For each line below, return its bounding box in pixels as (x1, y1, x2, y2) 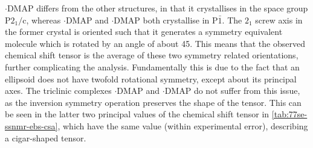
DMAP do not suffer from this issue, (164, 84, 300, 97)
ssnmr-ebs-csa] (5, 119, 58, 132)
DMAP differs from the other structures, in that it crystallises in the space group (7, 2, 308, 14)
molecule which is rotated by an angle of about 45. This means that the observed (5, 37, 305, 49)
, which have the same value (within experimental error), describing (57, 119, 308, 132)
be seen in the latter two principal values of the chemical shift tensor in (5, 108, 269, 120)
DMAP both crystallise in (114, 13, 210, 26)
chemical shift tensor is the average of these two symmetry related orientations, (5, 49, 298, 61)
